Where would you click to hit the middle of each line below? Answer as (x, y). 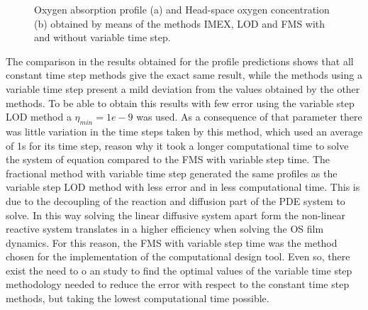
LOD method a (39, 117)
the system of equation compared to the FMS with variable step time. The (168, 159)
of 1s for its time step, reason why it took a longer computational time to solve (177, 145)
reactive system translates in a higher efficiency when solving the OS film (165, 229)
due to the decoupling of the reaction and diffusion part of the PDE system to (175, 200)
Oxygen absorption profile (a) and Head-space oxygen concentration (182, 9)
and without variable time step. (102, 37)
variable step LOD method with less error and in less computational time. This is (183, 187)
